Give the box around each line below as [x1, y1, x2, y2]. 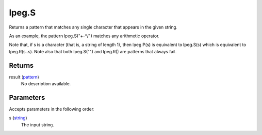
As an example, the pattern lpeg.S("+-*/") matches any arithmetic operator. [9, 33, 160, 39]
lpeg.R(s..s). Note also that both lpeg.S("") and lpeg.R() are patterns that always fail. [9, 48, 177, 54]
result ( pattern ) [9, 74, 39, 80]
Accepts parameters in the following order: [9, 106, 95, 112]
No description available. [21, 81, 71, 87]
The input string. [21, 121, 54, 128]
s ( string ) [9, 115, 28, 121]
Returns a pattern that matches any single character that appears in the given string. [9, 24, 178, 30]
